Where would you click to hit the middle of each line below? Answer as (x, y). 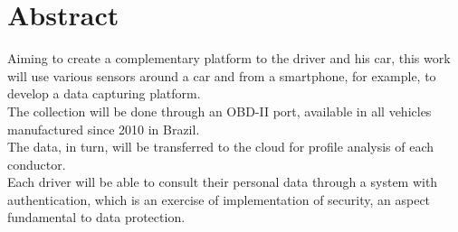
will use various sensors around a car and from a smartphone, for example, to (222, 75)
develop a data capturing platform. (104, 93)
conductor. (37, 164)
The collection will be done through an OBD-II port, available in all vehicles (219, 111)
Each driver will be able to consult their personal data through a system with (223, 182)
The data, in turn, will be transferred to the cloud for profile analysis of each (221, 147)
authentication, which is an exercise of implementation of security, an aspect (219, 199)
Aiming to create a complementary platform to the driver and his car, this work (229, 58)
